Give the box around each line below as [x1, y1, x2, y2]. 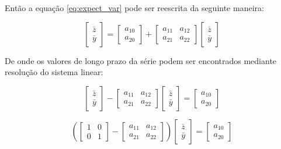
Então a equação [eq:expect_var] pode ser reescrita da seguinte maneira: [5, 2, 264, 13]
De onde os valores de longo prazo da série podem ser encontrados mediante [5, 54, 277, 66]
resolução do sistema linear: [5, 66, 103, 78]
